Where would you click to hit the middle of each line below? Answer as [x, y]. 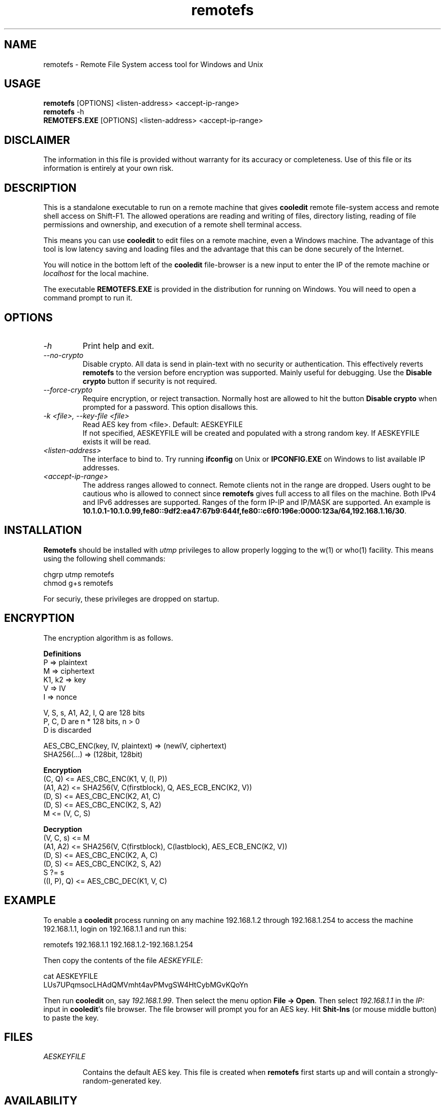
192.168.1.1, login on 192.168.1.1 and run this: [115, 929]
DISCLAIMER [37, 140]
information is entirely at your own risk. [108, 168]
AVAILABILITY [41, 1100]
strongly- [423, 1072]
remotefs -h [64, 112]
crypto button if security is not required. [150, 381]
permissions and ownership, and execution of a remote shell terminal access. [173, 225]
